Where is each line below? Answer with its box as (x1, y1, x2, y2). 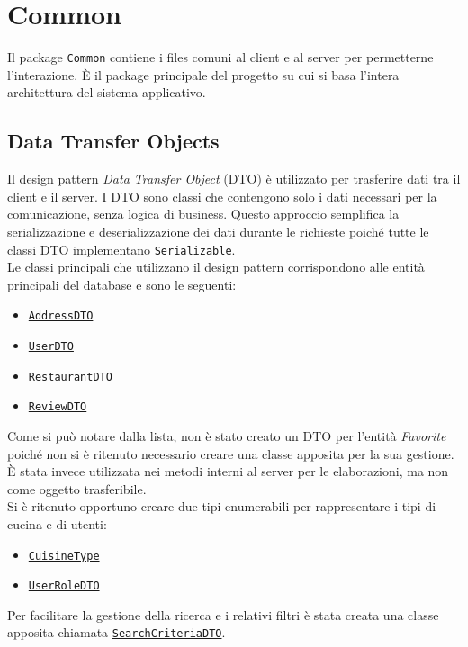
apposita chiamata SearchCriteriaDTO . (7, 623, 226, 642)
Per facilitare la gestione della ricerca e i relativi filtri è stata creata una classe (7, 605, 439, 624)
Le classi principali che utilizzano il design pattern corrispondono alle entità (7, 257, 425, 276)
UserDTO (28, 340, 74, 354)
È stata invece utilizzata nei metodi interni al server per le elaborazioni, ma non (7, 462, 449, 481)
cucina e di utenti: (7, 514, 107, 533)
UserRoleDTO (28, 580, 100, 593)
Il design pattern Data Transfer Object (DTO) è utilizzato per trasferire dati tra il (7, 169, 461, 188)
